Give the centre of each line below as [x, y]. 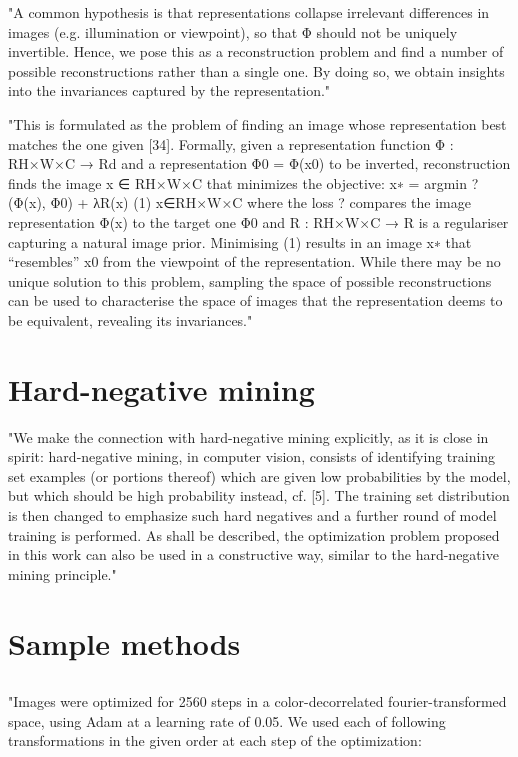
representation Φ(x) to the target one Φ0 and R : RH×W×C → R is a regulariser [258, 221]
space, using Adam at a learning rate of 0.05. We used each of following [227, 720]
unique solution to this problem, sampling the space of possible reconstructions [250, 280]
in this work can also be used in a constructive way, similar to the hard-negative [253, 554]
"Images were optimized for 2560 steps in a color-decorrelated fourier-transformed [257, 701]
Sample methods [124, 642]
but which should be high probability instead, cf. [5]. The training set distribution [259, 495]
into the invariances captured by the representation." [169, 90]
